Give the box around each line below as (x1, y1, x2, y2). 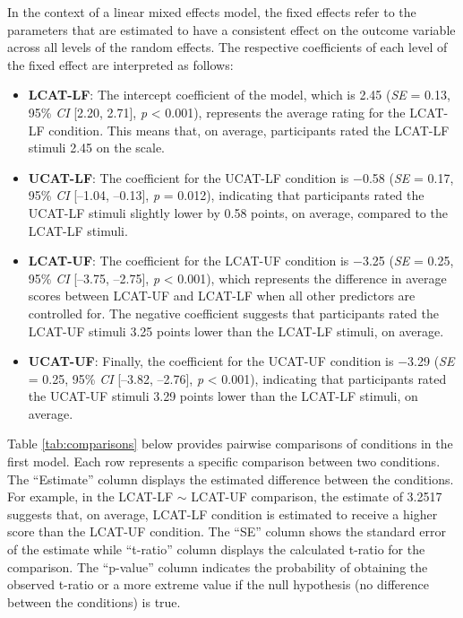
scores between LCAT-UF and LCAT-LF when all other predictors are (28, 286, 416, 305)
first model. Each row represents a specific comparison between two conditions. (7, 452, 441, 471)
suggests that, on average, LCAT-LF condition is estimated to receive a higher (7, 504, 438, 523)
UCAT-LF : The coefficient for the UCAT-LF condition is (28, 168, 349, 187)
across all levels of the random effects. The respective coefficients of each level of (7, 38, 448, 57)
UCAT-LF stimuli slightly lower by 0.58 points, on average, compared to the (28, 203, 448, 222)
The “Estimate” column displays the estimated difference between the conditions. (7, 469, 454, 488)
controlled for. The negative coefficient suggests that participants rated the (28, 303, 439, 322)
